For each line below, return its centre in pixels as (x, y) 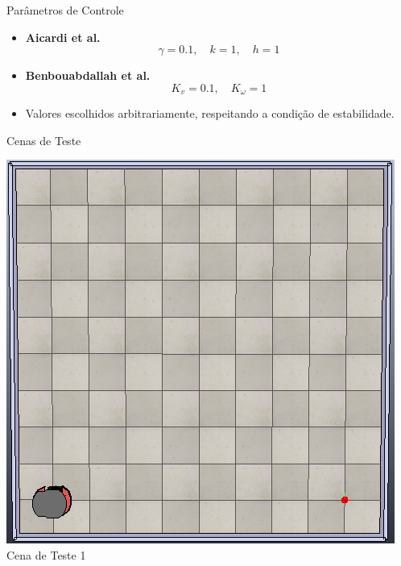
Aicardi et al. (63, 37)
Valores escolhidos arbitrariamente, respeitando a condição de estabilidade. (210, 113)
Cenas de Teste (44, 140)
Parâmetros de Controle (65, 10)
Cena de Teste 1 (46, 555)
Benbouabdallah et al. (88, 75)
